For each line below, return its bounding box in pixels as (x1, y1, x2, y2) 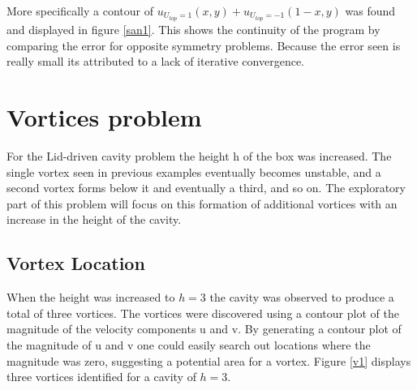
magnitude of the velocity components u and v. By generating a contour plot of (6, 320, 402, 337)
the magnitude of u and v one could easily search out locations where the (6, 336, 371, 353)
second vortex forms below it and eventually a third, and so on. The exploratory (6, 179, 406, 196)
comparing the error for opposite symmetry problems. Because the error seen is (6, 36, 401, 54)
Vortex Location (6, 251, 145, 276)
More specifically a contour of (6, 2, 153, 19)
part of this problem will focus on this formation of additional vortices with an (6, 195, 398, 212)
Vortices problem (6, 101, 202, 134)
